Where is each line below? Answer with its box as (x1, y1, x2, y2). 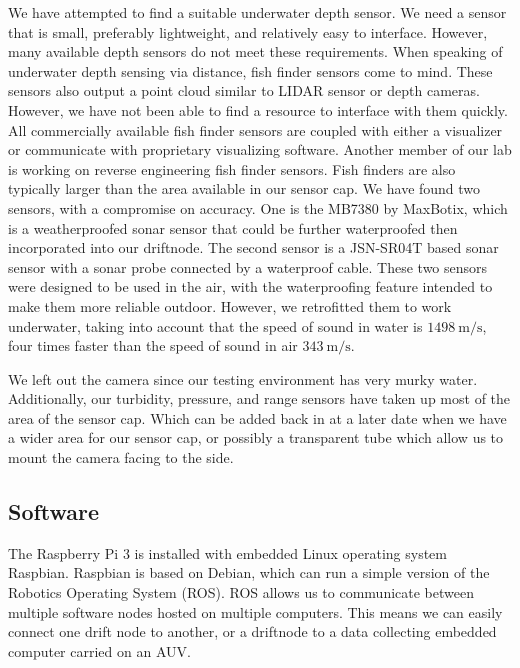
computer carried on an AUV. (8, 640, 191, 661)
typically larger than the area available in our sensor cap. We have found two (8, 178, 481, 199)
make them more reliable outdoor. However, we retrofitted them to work (8, 295, 452, 316)
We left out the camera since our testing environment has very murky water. (8, 368, 478, 389)
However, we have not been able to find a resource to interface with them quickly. (8, 99, 508, 120)
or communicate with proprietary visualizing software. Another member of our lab (8, 139, 512, 160)
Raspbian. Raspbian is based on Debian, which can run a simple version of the (8, 562, 490, 583)
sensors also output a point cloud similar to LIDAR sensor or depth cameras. (8, 80, 480, 101)
